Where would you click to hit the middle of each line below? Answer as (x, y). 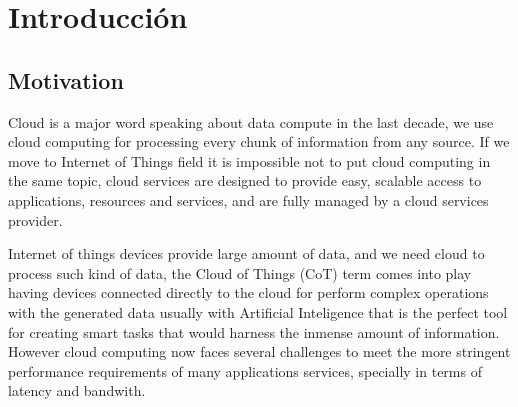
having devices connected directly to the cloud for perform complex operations (248, 292)
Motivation (66, 79)
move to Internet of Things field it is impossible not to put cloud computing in (249, 160)
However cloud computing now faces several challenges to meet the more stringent (259, 351)
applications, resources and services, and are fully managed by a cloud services (248, 199)
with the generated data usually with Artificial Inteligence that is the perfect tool (258, 311)
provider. (35, 219)
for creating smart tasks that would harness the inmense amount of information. (254, 331)
